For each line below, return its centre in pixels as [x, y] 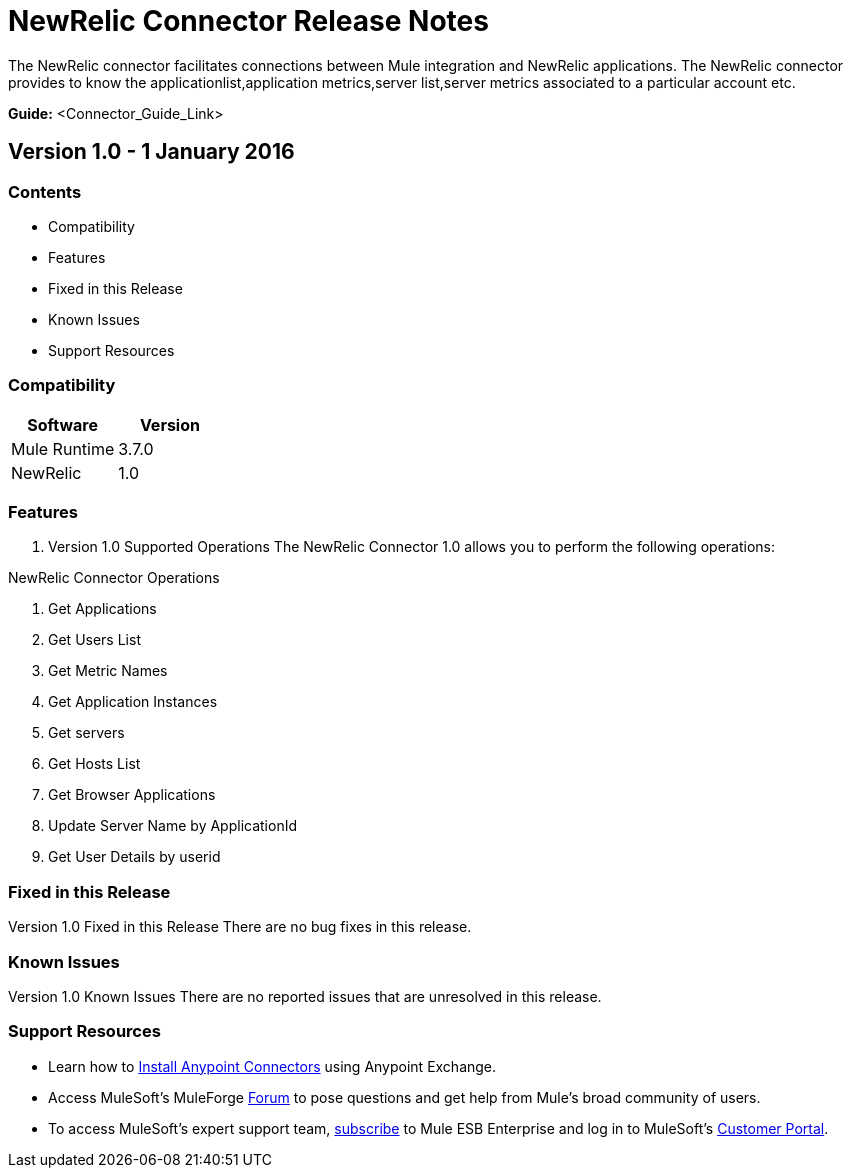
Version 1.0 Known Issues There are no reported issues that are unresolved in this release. [305, 996]
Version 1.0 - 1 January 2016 [151, 152]
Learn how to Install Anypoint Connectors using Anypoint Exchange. [272, 1066]
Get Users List [94, 640]
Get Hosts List [94, 764]
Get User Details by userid [134, 857]
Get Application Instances [133, 702]
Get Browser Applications [132, 795]
